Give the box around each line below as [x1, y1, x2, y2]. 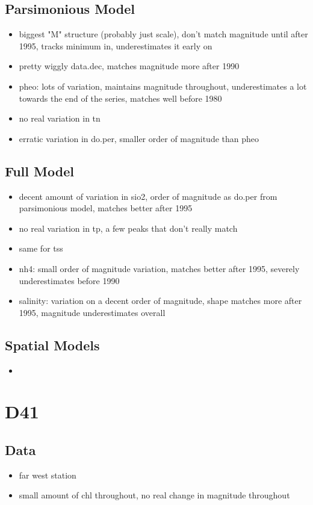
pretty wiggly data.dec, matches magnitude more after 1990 [19, 60, 240, 72]
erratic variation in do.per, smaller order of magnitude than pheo [19, 132, 259, 144]
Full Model [5, 161, 74, 180]
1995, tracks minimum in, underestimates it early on [19, 39, 212, 52]
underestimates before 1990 [19, 274, 120, 287]
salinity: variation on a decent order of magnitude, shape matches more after [19, 294, 302, 307]
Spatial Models [5, 335, 100, 354]
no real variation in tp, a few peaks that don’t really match [19, 222, 238, 234]
